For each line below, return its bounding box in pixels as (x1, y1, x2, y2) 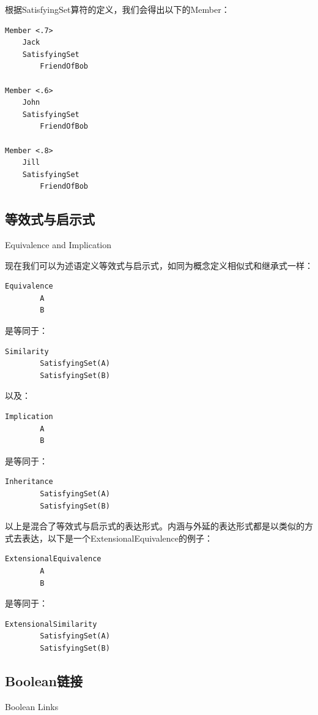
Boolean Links (5, 700, 59, 713)
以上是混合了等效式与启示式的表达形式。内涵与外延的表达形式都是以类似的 (5, 520, 305, 532)
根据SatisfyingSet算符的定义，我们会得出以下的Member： (5, 3, 230, 15)
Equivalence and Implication (5, 238, 112, 251)
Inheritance (5, 477, 53, 486)
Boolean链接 (5, 671, 83, 690)
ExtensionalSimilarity (5, 619, 97, 629)
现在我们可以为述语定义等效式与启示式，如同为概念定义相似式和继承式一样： (5, 259, 313, 271)
